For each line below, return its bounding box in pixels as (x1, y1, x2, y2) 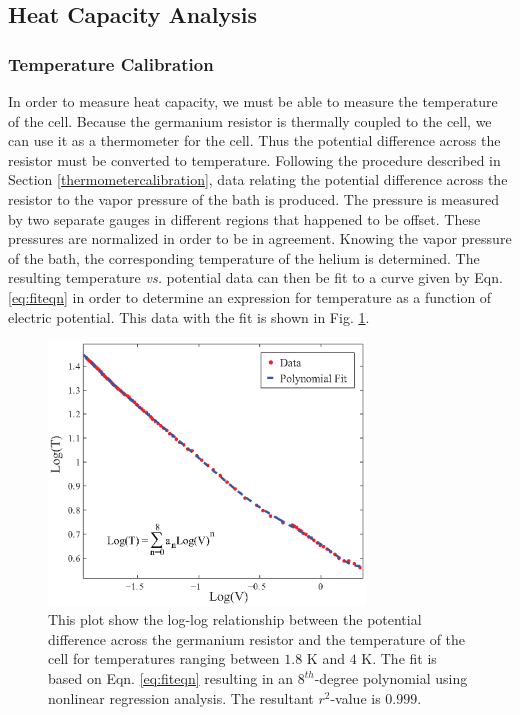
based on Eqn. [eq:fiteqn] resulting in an (48, 668, 294, 689)
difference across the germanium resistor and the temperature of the (48, 628, 466, 649)
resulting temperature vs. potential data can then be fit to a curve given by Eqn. (8, 267, 503, 288)
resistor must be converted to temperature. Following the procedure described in (8, 149, 501, 170)
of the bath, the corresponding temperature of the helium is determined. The (8, 247, 480, 268)
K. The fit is (361, 648, 437, 669)
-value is (330, 687, 381, 708)
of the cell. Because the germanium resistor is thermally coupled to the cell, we (8, 110, 492, 131)
